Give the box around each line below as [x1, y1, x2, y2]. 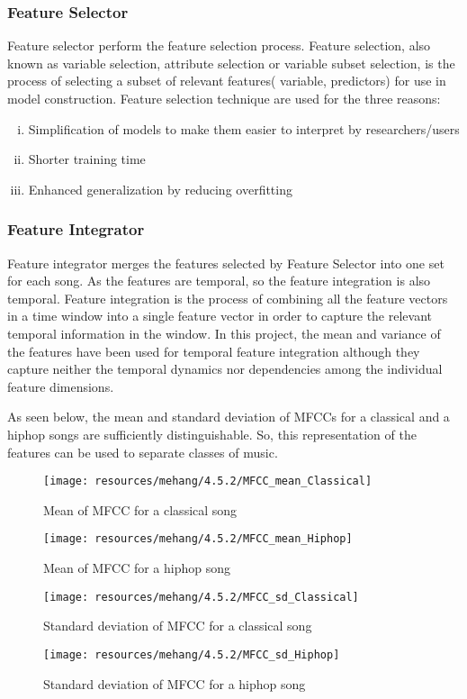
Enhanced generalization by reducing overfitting [28, 179, 292, 198]
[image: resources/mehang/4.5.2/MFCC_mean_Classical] [43, 475, 373, 488]
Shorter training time [28, 150, 146, 168]
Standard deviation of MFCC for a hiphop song [43, 674, 306, 693]
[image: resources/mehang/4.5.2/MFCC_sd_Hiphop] [43, 648, 340, 661]
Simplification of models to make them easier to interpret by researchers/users [28, 119, 460, 138]
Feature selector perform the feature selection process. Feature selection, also [7, 36, 431, 55]
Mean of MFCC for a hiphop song [43, 558, 230, 577]
